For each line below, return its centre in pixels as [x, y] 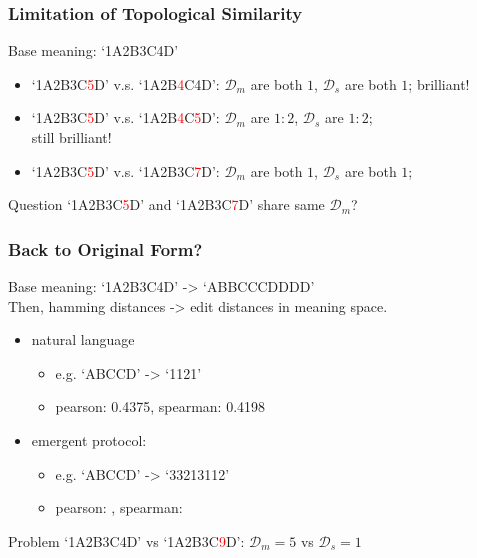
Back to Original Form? [105, 248]
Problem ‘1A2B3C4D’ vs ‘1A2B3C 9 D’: [126, 540]
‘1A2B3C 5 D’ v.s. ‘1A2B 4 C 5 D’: [125, 117]
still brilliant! [71, 137]
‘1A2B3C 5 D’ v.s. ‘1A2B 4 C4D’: [125, 83]
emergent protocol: [89, 439]
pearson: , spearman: [119, 507]
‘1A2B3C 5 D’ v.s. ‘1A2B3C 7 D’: [125, 170]
